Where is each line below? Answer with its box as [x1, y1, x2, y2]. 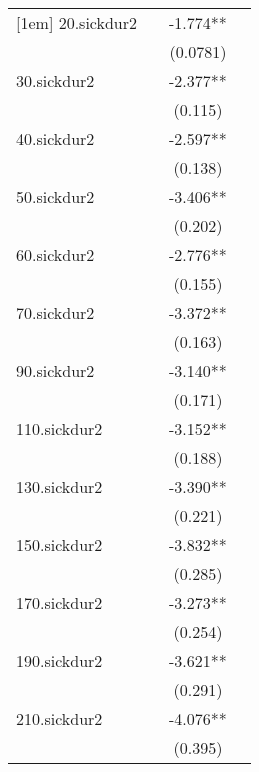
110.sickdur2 [16, 417, 103, 440]
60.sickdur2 [16, 243, 95, 266]
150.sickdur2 [16, 533, 103, 556]
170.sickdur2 [16, 591, 103, 614]
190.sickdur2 [16, 649, 103, 672]
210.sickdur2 [16, 707, 103, 730]
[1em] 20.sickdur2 [16, 11, 138, 34]
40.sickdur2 [16, 127, 95, 150]
